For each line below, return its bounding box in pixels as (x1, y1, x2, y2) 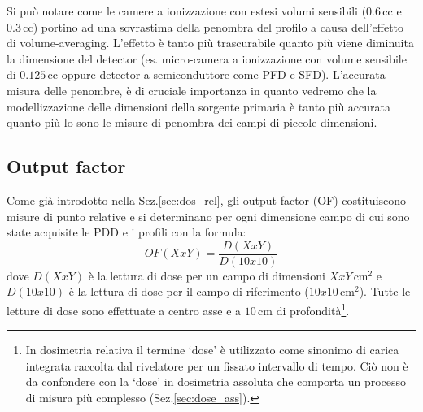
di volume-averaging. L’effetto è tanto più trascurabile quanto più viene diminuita (7, 34, 414, 51)
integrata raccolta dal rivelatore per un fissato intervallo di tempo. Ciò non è (25, 357, 408, 374)
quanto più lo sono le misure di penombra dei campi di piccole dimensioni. (7, 114, 377, 131)
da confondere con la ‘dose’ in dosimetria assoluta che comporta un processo (25, 373, 407, 390)
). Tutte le (359, 283, 411, 300)
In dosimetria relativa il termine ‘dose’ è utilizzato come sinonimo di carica (25, 341, 399, 358)
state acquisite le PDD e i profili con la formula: (7, 223, 246, 241)
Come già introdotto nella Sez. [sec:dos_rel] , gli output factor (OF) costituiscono (7, 191, 407, 208)
